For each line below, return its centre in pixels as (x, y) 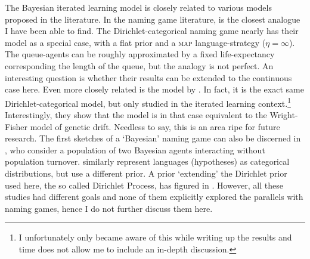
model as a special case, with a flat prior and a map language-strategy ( (135, 42)
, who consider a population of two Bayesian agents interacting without (135, 149)
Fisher (16, 126)
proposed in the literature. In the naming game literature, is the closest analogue (153, 19)
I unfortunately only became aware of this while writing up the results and (155, 237)
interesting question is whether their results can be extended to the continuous (148, 77)
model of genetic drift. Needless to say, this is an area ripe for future (155, 126)
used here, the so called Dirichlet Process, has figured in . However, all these (144, 185)
